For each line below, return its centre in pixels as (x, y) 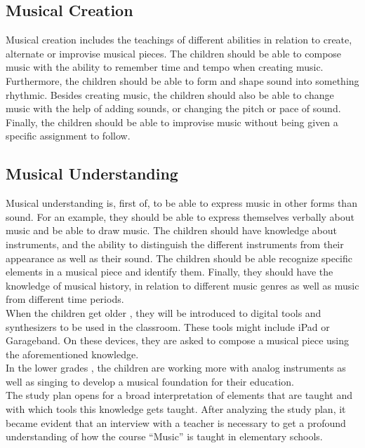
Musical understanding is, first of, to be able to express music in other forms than (181, 203)
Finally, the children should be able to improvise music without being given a (172, 122)
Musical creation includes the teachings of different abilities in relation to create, (179, 40)
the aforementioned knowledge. (72, 354)
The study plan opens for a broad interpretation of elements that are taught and (179, 395)
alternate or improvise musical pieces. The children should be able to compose (174, 53)
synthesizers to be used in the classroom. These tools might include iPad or (168, 326)
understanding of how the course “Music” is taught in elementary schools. (164, 436)
